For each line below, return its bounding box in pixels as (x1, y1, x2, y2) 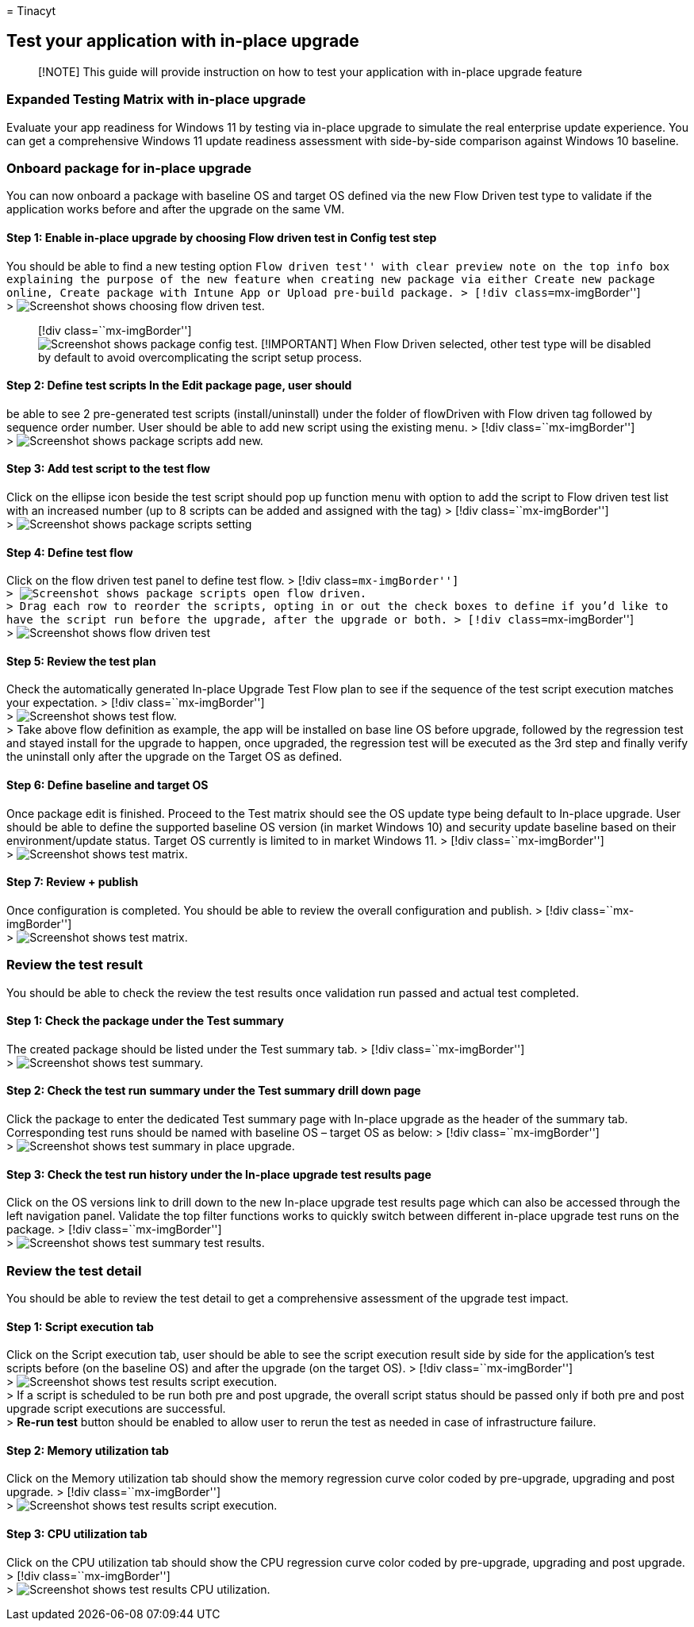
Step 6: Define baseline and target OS (6, 778, 209, 792)
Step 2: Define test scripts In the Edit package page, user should (6, 378, 352, 393)
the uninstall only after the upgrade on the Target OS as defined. (6, 750, 343, 764)
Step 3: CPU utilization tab (6, 1527, 148, 1541)
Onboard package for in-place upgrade (6, 159, 252, 176)
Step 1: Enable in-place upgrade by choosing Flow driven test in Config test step (6, 230, 437, 244)
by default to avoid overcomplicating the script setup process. (38, 350, 362, 364)
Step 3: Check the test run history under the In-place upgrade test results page (6, 1167, 431, 1181)
